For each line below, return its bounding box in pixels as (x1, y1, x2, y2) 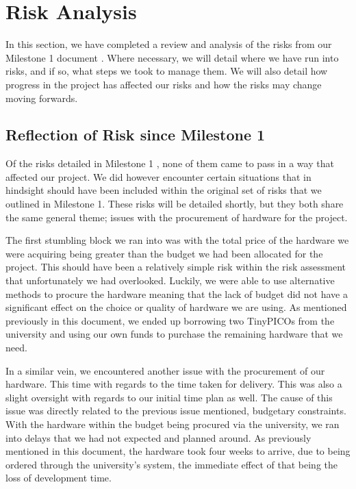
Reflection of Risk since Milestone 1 (5, 124, 266, 145)
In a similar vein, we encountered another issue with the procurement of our (5, 363, 325, 377)
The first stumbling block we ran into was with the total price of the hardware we (5, 233, 349, 247)
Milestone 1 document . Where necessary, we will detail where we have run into (5, 50, 339, 64)
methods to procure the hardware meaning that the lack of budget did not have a (5, 286, 348, 301)
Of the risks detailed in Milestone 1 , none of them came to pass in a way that (5, 156, 334, 171)
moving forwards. (5, 90, 78, 105)
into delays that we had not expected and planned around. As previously (5, 430, 311, 444)
